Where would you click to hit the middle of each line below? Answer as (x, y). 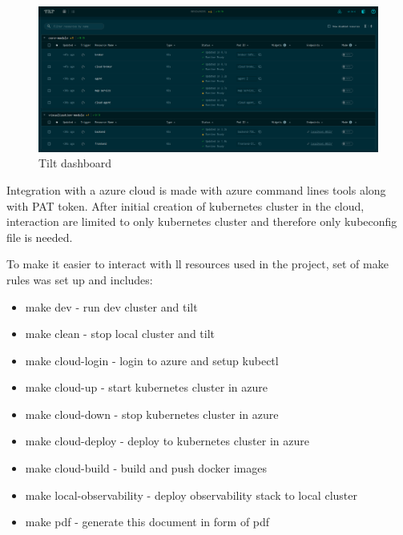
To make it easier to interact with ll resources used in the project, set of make (197, 264)
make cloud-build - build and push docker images (146, 468)
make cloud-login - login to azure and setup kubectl (152, 360)
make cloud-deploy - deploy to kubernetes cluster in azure (167, 441)
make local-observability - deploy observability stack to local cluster (191, 495)
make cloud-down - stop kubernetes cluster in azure (152, 414)
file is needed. (40, 237)
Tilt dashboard (75, 163)
